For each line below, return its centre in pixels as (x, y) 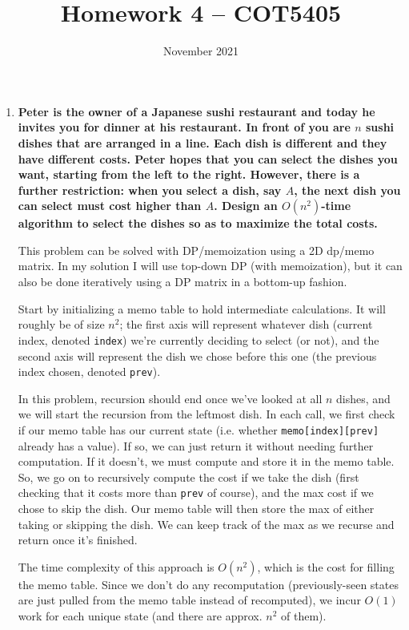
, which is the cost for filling (326, 566)
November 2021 (201, 51)
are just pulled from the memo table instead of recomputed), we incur (189, 600)
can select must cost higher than (110, 206)
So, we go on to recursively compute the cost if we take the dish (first (188, 477)
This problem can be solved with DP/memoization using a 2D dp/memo (196, 250)
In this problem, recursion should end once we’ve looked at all (170, 398)
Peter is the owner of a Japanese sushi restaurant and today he (196, 111)
